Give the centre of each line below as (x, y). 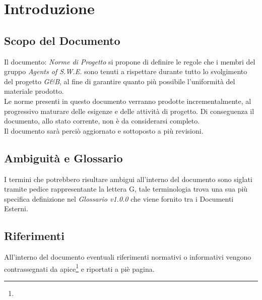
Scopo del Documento (62, 40)
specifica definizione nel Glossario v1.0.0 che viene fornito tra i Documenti (119, 198)
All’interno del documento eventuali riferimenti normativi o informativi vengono (128, 257)
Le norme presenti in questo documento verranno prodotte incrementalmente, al (128, 101)
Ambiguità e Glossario (63, 158)
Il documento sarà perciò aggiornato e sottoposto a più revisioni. (104, 130)
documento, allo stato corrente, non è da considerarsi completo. (102, 121)
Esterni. (16, 208)
